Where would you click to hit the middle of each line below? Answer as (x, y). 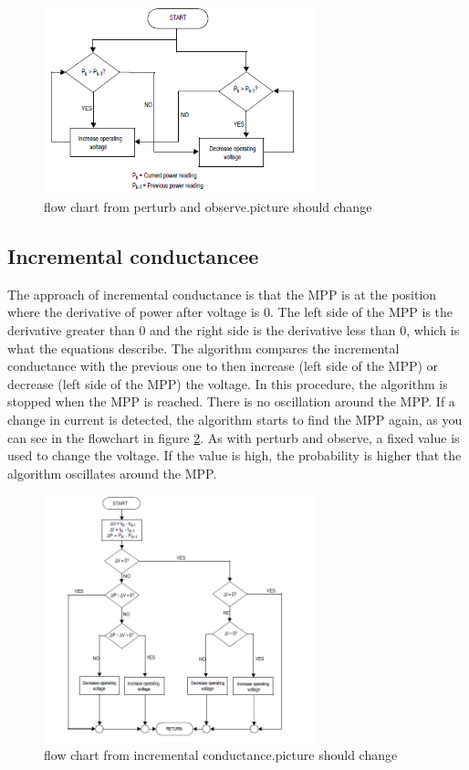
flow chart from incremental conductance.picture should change (221, 755)
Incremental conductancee (133, 255)
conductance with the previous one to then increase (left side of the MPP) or (223, 366)
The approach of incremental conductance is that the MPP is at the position (222, 294)
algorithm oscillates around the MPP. (112, 473)
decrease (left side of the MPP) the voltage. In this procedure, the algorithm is (228, 383)
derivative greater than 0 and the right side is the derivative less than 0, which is (234, 329)
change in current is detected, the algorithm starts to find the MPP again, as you (235, 419)
